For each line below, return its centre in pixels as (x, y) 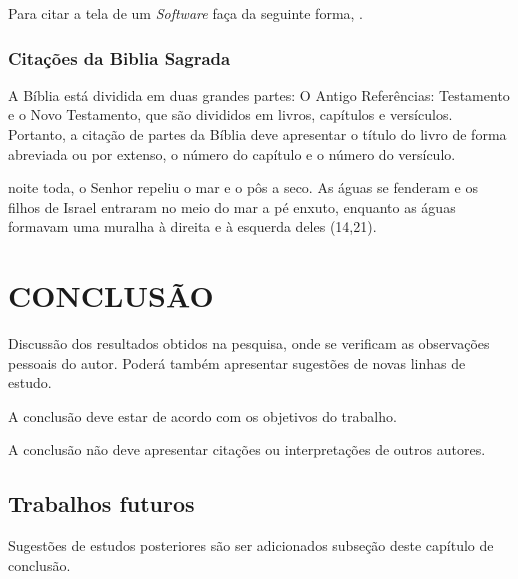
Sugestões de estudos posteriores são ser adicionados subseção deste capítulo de (251, 545)
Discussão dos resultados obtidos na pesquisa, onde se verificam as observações (249, 343)
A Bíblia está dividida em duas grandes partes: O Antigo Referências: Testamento (259, 94)
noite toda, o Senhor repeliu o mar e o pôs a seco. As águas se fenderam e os (243, 187)
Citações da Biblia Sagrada (119, 57)
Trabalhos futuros (101, 503)
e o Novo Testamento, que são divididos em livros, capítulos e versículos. (230, 114)
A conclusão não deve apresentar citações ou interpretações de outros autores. (247, 449)
